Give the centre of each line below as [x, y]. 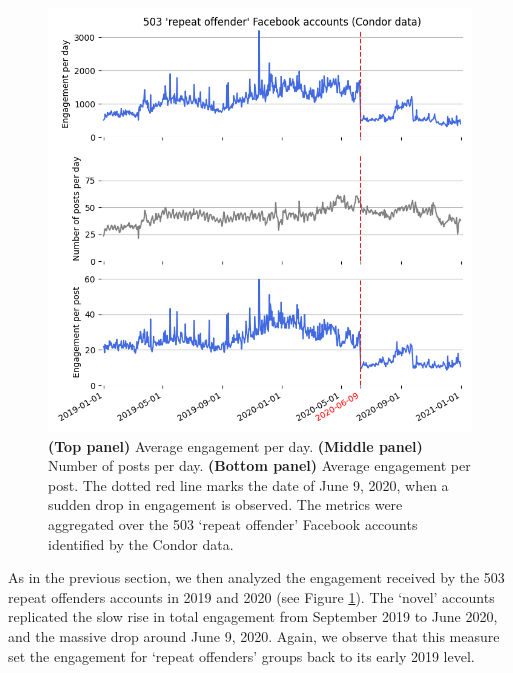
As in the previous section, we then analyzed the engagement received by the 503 [256, 577]
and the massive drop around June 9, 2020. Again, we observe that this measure [254, 635]
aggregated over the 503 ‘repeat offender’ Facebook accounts [233, 523]
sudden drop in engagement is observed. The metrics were [225, 504]
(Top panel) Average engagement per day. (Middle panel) [235, 445]
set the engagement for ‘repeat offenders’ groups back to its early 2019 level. [241, 655]
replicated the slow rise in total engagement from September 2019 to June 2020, [253, 616]
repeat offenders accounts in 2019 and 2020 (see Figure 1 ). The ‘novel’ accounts [251, 596]
